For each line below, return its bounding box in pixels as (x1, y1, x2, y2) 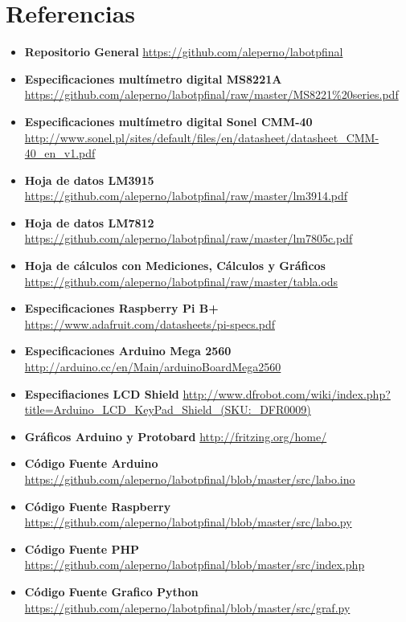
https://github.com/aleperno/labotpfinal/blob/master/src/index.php (24, 556, 365, 573)
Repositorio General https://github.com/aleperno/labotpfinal (24, 43, 343, 60)
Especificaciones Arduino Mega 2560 (24, 342, 232, 359)
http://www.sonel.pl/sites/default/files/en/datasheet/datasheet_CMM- (24, 129, 379, 145)
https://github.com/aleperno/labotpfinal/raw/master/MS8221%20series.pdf (24, 86, 399, 103)
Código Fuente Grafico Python (24, 583, 199, 599)
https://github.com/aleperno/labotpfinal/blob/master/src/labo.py (24, 514, 352, 530)
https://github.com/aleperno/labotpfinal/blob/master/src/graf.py (24, 599, 351, 616)
